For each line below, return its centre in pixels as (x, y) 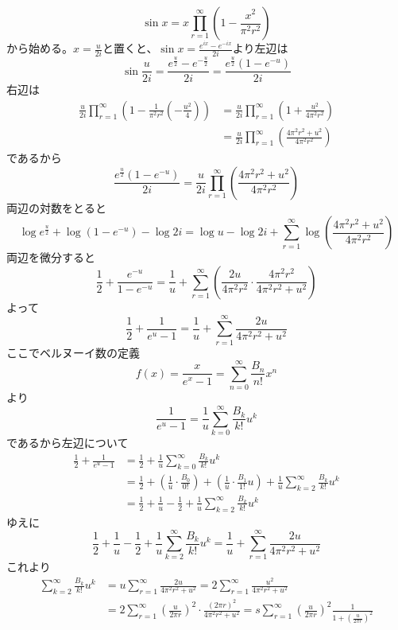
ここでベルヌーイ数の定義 (73, 352)
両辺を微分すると (51, 257)
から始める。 (40, 48)
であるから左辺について (68, 442)
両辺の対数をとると (56, 207)
